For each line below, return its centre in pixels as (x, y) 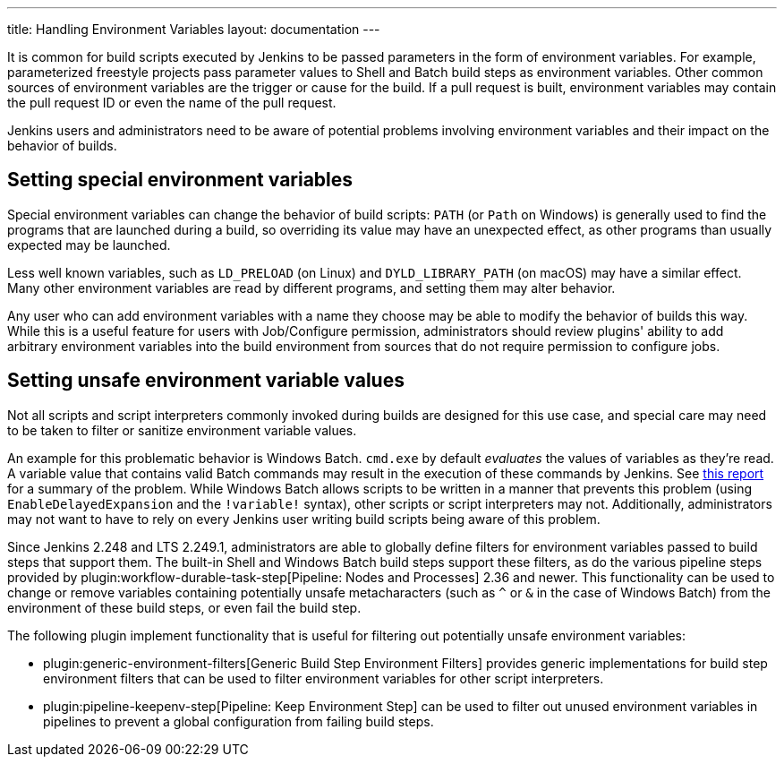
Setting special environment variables (180, 180)
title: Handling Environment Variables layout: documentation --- (194, 29)
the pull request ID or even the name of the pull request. (172, 103)
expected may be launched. (89, 245)
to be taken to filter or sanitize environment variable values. (182, 430)
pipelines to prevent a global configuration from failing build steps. (239, 721)
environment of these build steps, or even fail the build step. (184, 607)
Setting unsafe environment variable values (206, 381)
